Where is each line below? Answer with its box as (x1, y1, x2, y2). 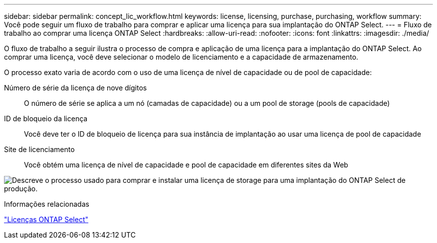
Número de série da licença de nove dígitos (4, 83, 147, 92)
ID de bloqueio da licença (4, 114, 88, 123)
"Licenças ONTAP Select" (4, 215, 89, 224)
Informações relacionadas (4, 200, 89, 208)
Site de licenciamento (4, 145, 75, 154)
